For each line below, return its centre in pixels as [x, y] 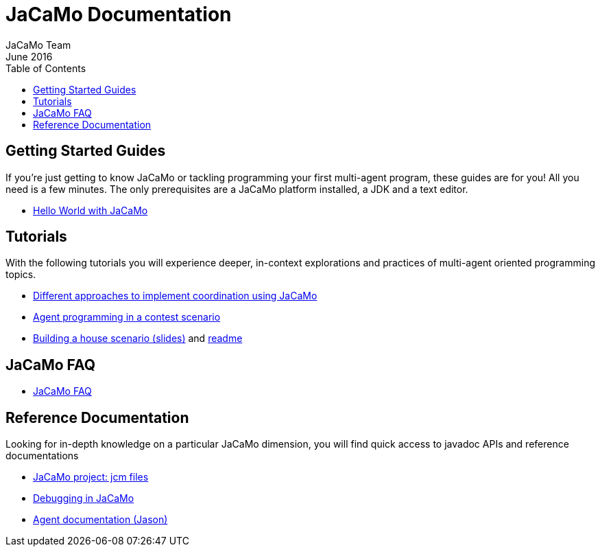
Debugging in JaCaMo [84, 498]
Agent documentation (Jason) [100, 520]
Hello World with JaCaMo [91, 210]
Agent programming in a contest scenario [127, 317]
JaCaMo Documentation [119, 14]
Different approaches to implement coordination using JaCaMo [175, 296]
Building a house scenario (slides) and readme [138, 338]
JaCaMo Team [38, 45]
